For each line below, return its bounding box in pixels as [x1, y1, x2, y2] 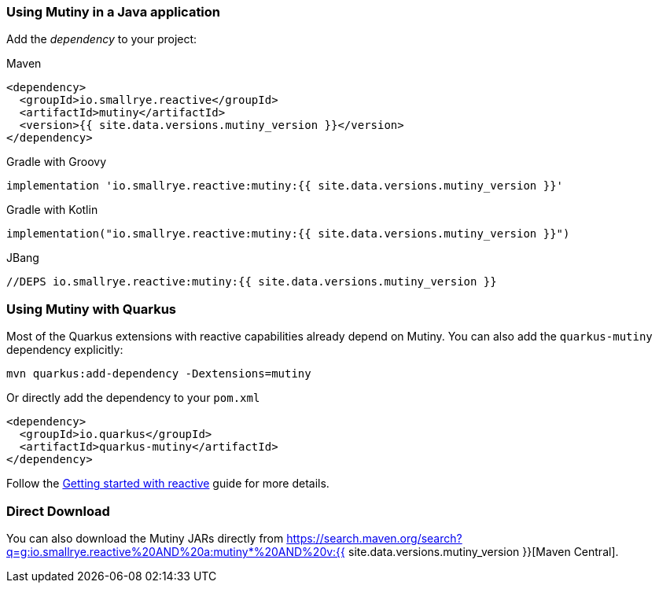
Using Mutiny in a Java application [6, 4, 221, 20]
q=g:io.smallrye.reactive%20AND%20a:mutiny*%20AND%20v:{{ [6, 544, 346, 558]
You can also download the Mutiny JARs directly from [6, 531, 284, 545]
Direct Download [6, 502, 110, 519]
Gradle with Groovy [6, 155, 107, 169]
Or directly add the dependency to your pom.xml [6, 391, 260, 405]
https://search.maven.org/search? [286, 531, 462, 545]
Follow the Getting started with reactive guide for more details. [6, 477, 329, 491]
